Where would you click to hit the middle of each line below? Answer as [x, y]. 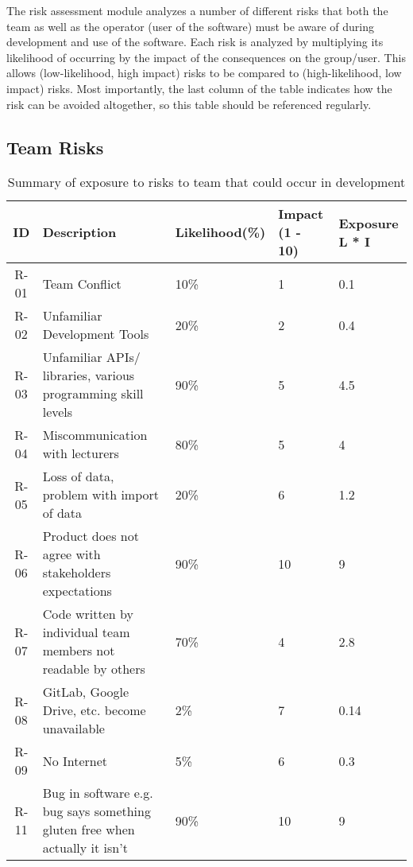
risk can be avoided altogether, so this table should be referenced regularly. [189, 104]
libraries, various [89, 375]
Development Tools [96, 334]
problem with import [101, 495]
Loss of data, [78, 476]
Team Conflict [82, 283]
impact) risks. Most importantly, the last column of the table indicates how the [199, 88]
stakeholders [77, 573]
